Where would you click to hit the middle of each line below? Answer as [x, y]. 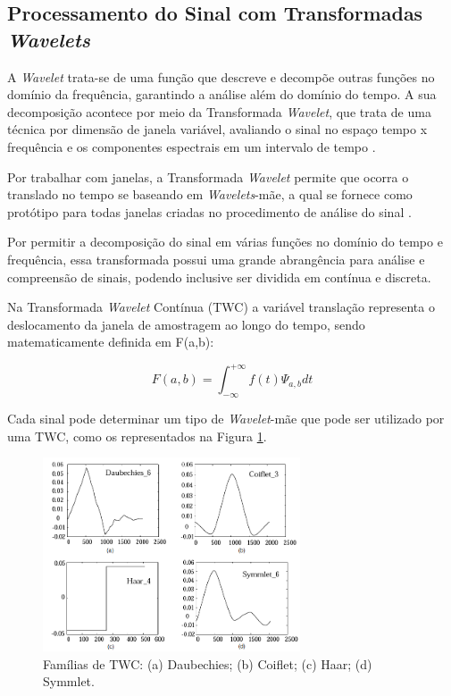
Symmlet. [69, 681]
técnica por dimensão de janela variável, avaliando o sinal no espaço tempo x [217, 129]
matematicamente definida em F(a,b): [111, 342]
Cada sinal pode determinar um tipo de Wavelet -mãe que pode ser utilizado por [226, 419]
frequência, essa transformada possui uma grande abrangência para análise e [216, 259]
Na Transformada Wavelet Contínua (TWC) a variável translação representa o [221, 307]
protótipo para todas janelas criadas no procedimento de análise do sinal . [209, 211]
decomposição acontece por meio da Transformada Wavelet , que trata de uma [219, 111]
